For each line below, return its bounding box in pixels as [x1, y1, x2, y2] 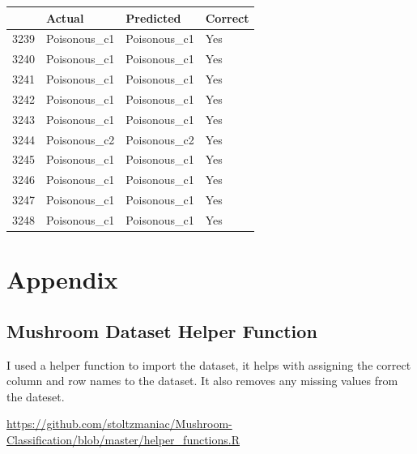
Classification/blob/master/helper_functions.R [6, 430, 240, 448]
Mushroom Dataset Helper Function [6, 318, 317, 343]
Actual [46, 9, 84, 26]
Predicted [126, 9, 181, 26]
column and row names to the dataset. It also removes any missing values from [6, 372, 398, 389]
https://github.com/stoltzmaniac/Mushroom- [6, 415, 232, 432]
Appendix [6, 263, 118, 296]
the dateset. [6, 388, 65, 405]
